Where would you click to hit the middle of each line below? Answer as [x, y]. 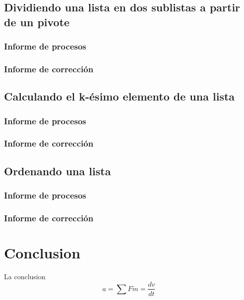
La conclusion [25, 276]
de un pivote [37, 22]
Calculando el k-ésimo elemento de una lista [120, 96]
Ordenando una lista [58, 171]
